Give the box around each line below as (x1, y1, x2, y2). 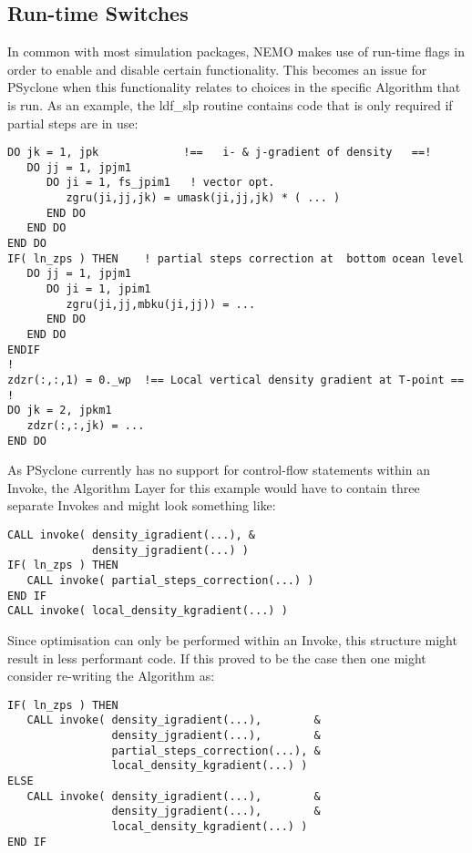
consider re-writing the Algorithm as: (7, 666, 215, 685)
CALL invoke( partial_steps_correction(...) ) (26, 574, 314, 588)
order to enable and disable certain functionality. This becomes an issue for (7, 59, 427, 78)
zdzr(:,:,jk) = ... (26, 418, 145, 432)
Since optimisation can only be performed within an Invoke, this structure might (7, 631, 457, 650)
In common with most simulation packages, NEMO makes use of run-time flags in (7, 42, 465, 61)
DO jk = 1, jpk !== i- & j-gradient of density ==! (7, 146, 432, 159)
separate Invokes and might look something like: (7, 496, 276, 515)
